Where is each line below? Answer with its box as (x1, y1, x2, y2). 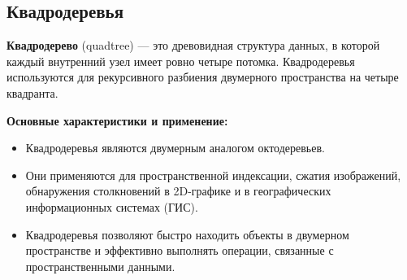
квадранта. (6, 84, 58, 101)
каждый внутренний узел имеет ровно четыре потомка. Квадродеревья (6, 52, 355, 69)
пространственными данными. (25, 257, 175, 274)
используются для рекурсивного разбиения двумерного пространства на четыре (6, 68, 399, 85)
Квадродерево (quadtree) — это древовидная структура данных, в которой (6, 37, 380, 54)
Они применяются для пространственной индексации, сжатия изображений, (25, 166, 401, 183)
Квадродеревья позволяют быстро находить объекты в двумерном (25, 225, 349, 243)
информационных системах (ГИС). (25, 198, 198, 215)
